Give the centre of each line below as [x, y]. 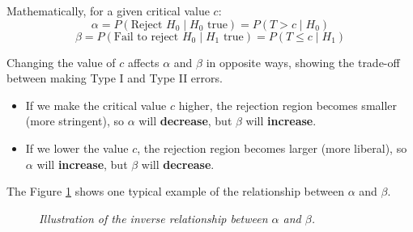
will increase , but [82, 164]
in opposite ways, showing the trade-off [303, 62]
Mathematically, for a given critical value [108, 11]
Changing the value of [61, 62]
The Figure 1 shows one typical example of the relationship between [175, 191]
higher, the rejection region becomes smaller [288, 105]
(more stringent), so [75, 121]
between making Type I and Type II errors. [115, 78]
